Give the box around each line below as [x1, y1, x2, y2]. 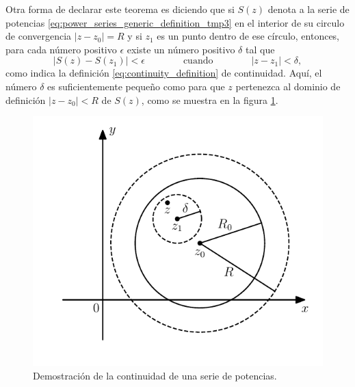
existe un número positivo [127, 42, 235, 56]
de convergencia [5, 29, 72, 43]
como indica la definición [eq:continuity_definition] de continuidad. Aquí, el [5, 66, 322, 80]
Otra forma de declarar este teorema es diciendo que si [5, 2, 235, 16]
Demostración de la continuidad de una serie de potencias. [33, 368, 277, 382]
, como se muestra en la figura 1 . [141, 92, 278, 107]
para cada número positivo [5, 42, 117, 56]
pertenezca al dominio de [235, 79, 341, 93]
